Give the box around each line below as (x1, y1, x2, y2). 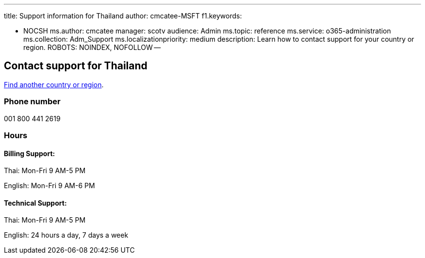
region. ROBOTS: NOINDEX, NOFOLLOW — (23, 43, 161, 51)
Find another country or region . (4, 80, 104, 89)
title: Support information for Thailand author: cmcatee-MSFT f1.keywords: (4, 12, 242, 20)
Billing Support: (4, 149, 55, 158)
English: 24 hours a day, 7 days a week (4, 231, 129, 240)
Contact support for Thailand (4, 60, 147, 72)
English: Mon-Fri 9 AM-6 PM (4, 181, 95, 190)
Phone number (4, 97, 61, 107)
